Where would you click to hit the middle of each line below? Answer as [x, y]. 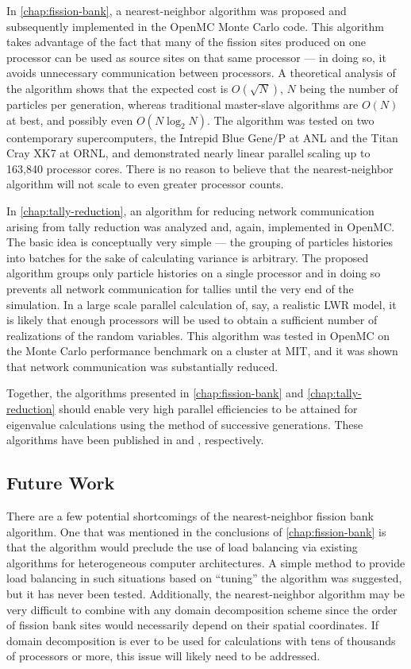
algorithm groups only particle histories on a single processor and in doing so [194, 273]
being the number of [349, 88]
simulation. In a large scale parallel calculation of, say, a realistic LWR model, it [202, 304]
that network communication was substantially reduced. [142, 366]
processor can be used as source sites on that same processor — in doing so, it [196, 57]
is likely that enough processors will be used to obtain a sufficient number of [192, 320]
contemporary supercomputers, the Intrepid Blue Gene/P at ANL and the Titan [202, 137]
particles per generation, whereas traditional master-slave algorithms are [182, 104]
